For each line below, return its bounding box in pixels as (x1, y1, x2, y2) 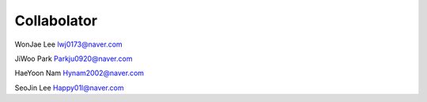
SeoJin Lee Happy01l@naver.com (14, 83, 124, 93)
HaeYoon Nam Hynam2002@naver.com (14, 68, 145, 78)
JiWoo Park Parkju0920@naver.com (14, 54, 133, 63)
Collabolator (14, 12, 98, 29)
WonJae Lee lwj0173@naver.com (14, 40, 123, 49)
